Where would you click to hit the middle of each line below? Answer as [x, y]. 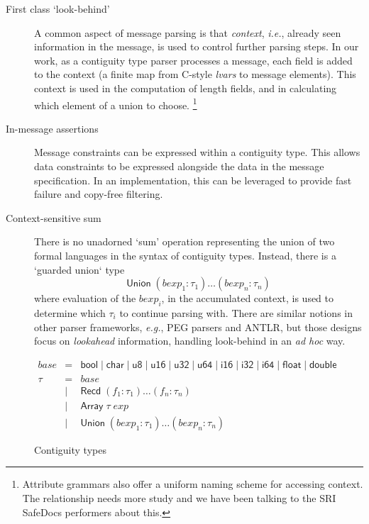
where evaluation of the [85, 298]
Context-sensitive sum [54, 217]
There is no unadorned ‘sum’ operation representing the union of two [184, 241]
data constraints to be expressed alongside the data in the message [179, 166]
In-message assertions [52, 128]
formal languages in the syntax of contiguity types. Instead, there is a [185, 255]
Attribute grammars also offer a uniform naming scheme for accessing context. [193, 484]
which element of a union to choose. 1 [116, 104]
